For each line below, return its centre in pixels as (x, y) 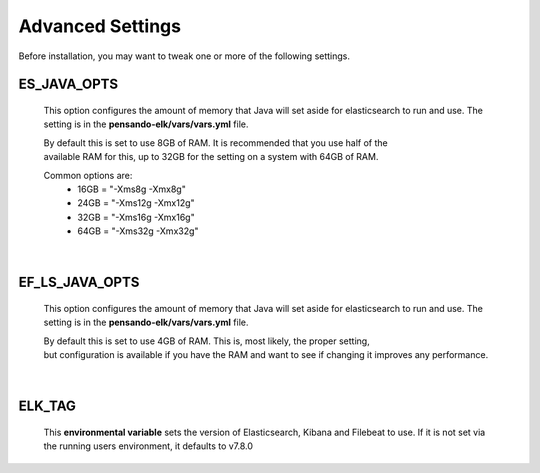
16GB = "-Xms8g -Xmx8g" (132, 189)
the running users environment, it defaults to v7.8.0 (148, 446)
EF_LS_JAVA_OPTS (79, 282)
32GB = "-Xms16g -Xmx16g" (136, 217)
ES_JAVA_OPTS (68, 84)
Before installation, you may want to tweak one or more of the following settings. (184, 56)
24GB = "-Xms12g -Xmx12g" (136, 203)
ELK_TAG (47, 406)
